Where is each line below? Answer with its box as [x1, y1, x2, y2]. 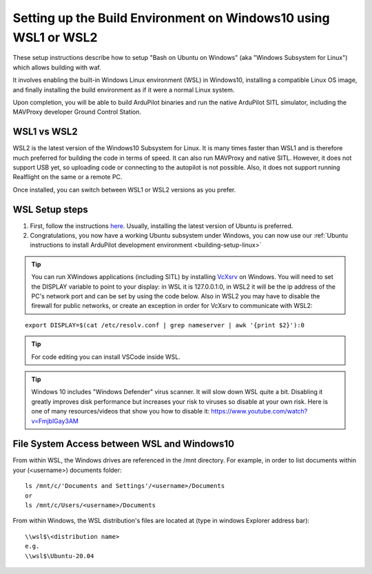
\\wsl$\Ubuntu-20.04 [25, 552, 94, 560]
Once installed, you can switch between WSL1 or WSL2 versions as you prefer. [12, 185, 236, 194]
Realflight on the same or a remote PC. [12, 173, 123, 181]
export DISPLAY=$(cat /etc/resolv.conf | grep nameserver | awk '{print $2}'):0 [25, 321, 305, 329]
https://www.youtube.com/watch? [211, 407, 308, 416]
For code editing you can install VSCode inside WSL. [31, 352, 180, 361]
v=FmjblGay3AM [31, 417, 79, 425]
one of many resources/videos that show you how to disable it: [31, 407, 210, 416]
